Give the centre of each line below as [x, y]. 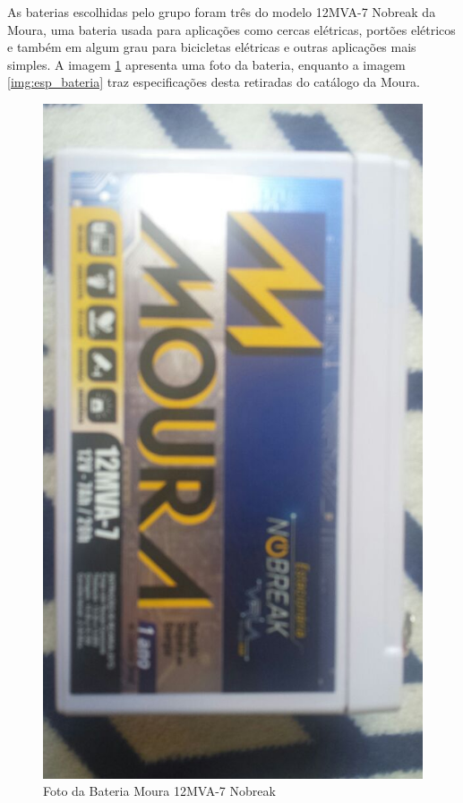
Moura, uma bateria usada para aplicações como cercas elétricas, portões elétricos [231, 29]
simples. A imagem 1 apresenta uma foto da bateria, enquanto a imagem [206, 64]
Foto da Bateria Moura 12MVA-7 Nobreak [159, 791]
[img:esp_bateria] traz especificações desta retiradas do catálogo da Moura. [214, 82]
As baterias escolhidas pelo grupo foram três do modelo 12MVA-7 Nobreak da [222, 12]
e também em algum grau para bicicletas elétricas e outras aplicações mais [212, 47]
